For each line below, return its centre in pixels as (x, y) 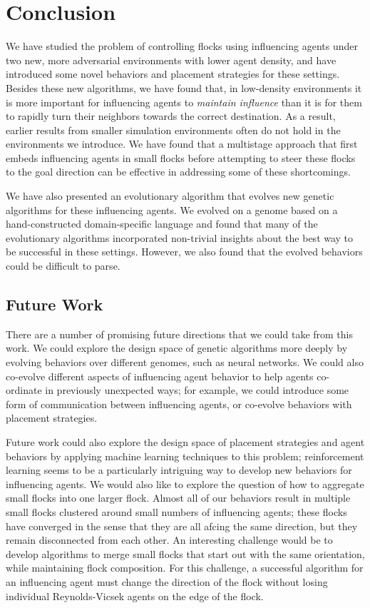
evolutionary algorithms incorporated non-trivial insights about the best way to (180, 237)
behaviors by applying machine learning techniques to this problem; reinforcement (185, 456)
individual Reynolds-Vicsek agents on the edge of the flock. (135, 596)
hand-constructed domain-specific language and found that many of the (162, 224)
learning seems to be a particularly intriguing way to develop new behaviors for (179, 470)
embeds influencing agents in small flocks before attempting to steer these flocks (181, 157)
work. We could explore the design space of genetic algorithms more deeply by (177, 348)
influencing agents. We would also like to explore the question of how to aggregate (185, 483)
